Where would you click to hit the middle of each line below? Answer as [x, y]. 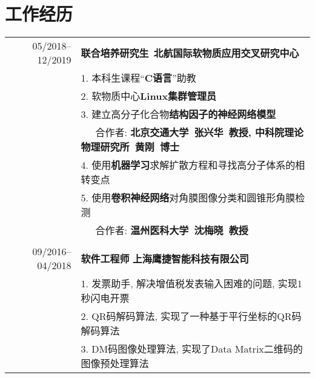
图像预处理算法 [115, 363]
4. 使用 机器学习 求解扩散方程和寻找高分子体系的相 [193, 165]
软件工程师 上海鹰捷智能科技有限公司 [165, 259]
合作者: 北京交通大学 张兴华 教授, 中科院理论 [199, 132]
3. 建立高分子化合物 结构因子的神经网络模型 [178, 114]
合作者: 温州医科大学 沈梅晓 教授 [172, 230]
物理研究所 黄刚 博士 [130, 147]
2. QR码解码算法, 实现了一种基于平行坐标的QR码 [191, 316]
